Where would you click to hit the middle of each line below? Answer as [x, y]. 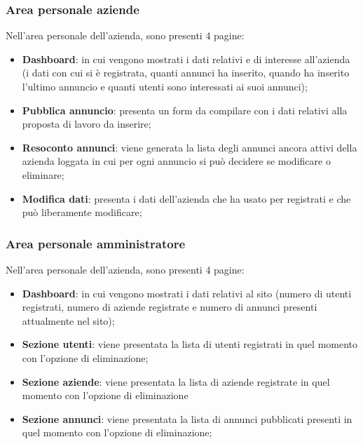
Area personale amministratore [96, 243]
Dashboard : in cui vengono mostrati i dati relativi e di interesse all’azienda [186, 59]
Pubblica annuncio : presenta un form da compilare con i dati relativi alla [185, 110]
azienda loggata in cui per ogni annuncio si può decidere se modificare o [176, 161]
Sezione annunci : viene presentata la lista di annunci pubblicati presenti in [187, 418]
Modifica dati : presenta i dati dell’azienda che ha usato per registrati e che [186, 198]
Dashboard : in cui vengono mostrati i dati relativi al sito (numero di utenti [187, 293]
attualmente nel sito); [68, 320]
